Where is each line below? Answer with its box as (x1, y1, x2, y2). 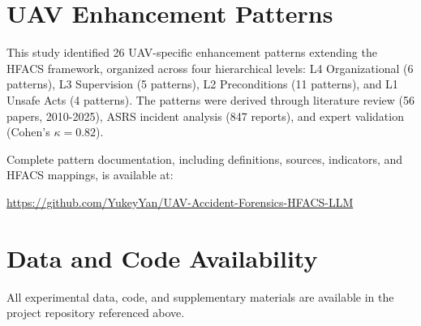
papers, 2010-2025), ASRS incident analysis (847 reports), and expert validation (6, 107, 404, 124)
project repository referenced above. (6, 304, 185, 321)
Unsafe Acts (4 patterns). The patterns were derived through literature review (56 (6, 91, 415, 108)
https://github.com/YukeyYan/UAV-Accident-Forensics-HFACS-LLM (6, 193, 354, 210)
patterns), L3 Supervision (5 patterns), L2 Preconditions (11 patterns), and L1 (6, 75, 398, 92)
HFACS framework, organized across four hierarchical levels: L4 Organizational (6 (6, 59, 414, 76)
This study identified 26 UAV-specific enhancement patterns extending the (6, 44, 377, 61)
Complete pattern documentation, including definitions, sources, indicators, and (6, 150, 403, 167)
